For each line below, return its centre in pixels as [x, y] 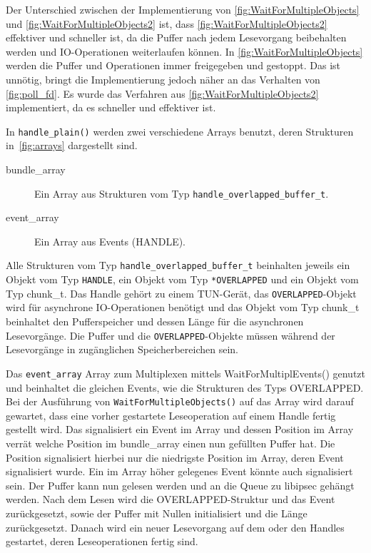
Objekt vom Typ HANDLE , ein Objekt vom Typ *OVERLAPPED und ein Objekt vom [182, 279]
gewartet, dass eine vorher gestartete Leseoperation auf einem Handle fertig [171, 415]
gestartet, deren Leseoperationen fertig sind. [102, 541]
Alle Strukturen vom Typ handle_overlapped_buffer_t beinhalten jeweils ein [178, 265]
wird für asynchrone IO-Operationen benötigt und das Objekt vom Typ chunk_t [183, 307]
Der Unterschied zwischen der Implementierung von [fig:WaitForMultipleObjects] [183, 9]
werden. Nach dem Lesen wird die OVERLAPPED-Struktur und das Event [171, 499]
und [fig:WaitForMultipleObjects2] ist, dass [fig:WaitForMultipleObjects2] [167, 23]
